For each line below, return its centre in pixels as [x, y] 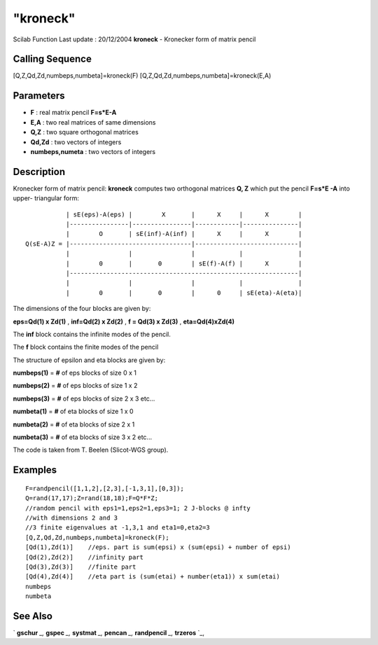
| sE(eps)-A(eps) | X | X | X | [184, 214]
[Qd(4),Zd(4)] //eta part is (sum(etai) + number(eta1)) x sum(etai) [153, 577]
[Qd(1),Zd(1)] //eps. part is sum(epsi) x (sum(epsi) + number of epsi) [158, 547]
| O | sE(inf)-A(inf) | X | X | [184, 234]
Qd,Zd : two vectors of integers [76, 142]
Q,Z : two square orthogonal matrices [85, 132]
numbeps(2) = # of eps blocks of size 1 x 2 [75, 386]
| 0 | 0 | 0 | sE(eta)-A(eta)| [184, 293]
